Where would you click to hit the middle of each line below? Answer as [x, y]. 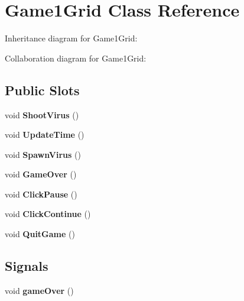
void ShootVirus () [42, 114]
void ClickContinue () [48, 214]
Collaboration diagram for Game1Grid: [76, 58]
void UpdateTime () [45, 135]
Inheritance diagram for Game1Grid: [71, 38]
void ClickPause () [41, 194]
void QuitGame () [40, 234]
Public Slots [42, 90]
